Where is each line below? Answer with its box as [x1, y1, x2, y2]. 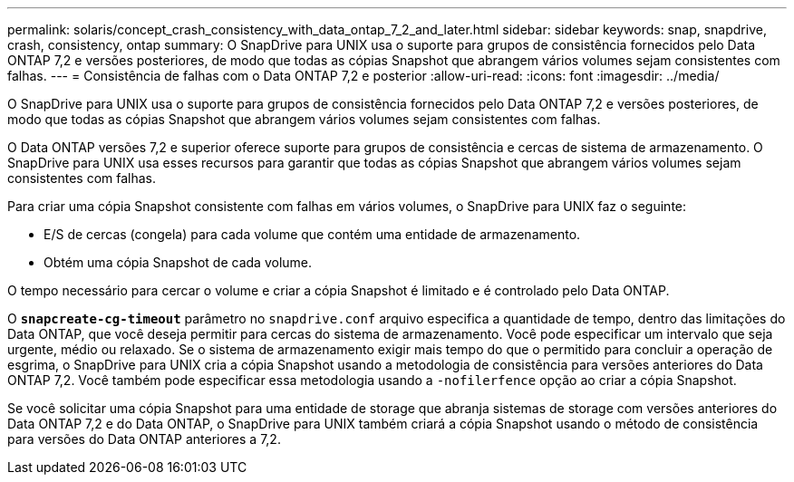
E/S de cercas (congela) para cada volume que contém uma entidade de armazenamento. [44, 227, 581, 242]
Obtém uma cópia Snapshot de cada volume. [44, 255, 313, 270]
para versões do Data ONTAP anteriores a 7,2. [7, 431, 281, 447]
